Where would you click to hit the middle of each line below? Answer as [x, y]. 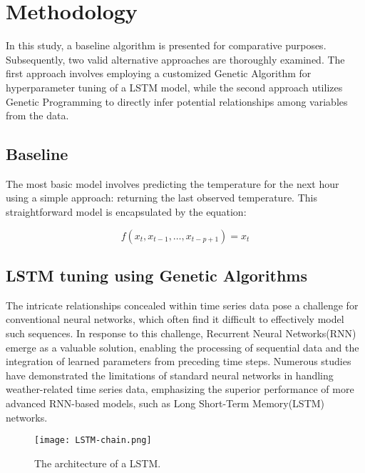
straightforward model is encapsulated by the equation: [126, 212]
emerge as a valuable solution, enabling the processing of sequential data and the [182, 347]
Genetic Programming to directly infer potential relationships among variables [177, 101]
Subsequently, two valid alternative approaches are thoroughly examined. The [175, 59]
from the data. [37, 115]
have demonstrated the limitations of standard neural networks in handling [170, 375]
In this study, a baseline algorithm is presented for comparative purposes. [166, 45]
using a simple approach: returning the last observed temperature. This [161, 198]
